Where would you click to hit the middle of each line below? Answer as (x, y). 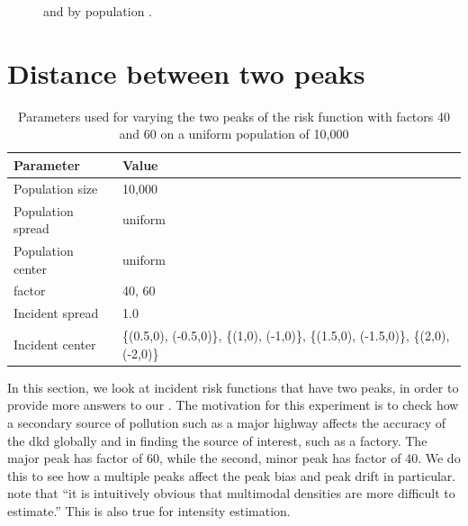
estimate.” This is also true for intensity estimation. (149, 511)
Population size (56, 188)
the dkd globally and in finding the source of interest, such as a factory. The (217, 440)
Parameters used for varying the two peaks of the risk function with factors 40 (234, 116)
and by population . (98, 11)
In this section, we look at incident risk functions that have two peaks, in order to (233, 387)
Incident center (55, 344)
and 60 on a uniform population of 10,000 (234, 134)
